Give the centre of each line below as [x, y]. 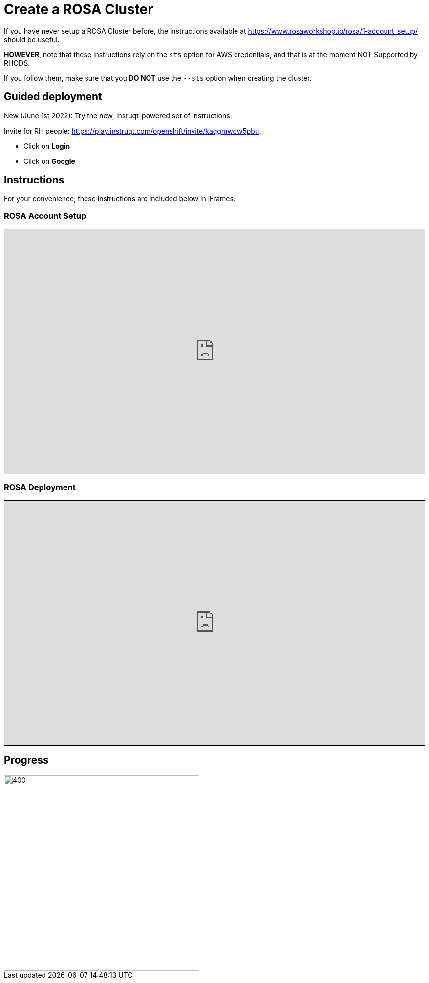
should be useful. [32, 39]
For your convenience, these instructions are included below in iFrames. [120, 199]
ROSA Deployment [40, 487]
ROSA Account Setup [45, 216]
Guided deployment [53, 97]
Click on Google [49, 161]
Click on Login [47, 146]
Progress [26, 760]
